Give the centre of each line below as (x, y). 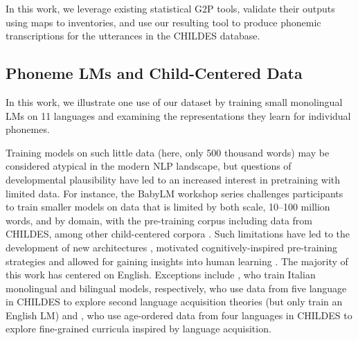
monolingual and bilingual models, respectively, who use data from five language (176, 288)
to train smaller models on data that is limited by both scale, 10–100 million (168, 207)
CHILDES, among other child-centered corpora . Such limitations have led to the (178, 234)
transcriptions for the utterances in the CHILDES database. (133, 36)
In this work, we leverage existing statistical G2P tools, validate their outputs (170, 8)
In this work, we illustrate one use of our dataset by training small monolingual (174, 101)
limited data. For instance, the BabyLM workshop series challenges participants (174, 193)
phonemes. (28, 129)
